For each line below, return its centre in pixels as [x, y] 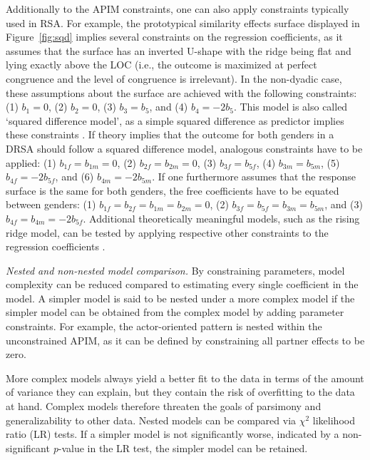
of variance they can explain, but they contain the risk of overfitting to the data [180, 392]
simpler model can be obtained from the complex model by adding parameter [175, 312]
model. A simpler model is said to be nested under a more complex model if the [180, 298]
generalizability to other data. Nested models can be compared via [151, 420]
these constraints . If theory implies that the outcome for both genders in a [170, 134]
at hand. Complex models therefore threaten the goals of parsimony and [164, 406]
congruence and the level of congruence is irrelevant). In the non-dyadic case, [174, 78]
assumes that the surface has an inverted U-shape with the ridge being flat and [179, 50]
